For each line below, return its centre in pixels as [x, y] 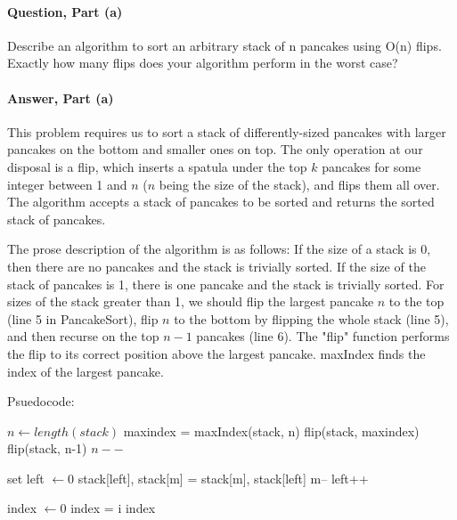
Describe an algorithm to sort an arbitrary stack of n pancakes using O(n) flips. [224, 45]
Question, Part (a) [65, 11]
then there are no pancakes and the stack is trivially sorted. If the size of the [216, 266]
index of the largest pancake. [86, 371]
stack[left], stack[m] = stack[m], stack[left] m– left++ [223, 478]
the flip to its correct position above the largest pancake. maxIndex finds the [216, 353]
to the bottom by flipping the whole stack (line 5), [311, 318]
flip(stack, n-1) [47, 448]
